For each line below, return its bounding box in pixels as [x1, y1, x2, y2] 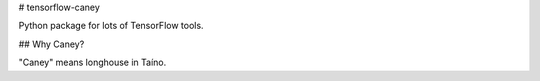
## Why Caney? [18, 38, 85, 50]
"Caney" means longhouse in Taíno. [18, 56, 167, 69]
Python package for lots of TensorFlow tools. [18, 20, 204, 32]
